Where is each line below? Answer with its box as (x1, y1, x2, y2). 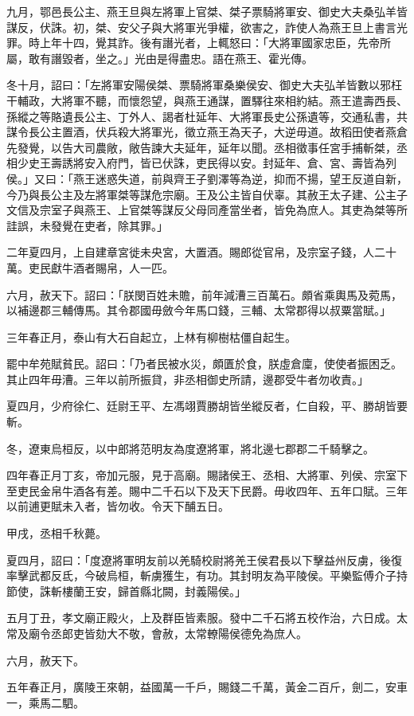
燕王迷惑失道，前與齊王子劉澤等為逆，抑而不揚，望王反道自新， (72, 170, 408, 186)
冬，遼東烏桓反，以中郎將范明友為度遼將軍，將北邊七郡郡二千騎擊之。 (6, 440, 374, 456)
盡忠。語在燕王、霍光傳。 (178, 49, 313, 66)
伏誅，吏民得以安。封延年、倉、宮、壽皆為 (162, 155, 385, 171)
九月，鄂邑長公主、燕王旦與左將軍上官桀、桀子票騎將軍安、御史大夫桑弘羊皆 (6, 3, 408, 19)
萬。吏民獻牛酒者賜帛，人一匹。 (6, 259, 174, 276)
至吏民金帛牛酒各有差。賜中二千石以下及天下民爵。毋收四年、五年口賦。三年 (6, 482, 408, 499)
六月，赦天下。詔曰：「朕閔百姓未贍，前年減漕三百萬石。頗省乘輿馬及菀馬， (6, 286, 402, 303)
